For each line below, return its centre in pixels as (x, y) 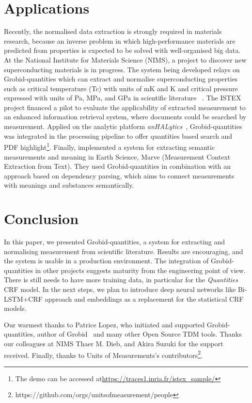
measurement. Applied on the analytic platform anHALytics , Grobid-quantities (123, 126)
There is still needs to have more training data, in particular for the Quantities (121, 280)
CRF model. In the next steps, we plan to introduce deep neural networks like (120, 289)
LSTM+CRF (23, 298)
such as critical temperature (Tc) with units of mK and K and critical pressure (121, 88)
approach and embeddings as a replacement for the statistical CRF (144, 298)
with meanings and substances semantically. (69, 185)
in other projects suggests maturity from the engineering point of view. (140, 270)
